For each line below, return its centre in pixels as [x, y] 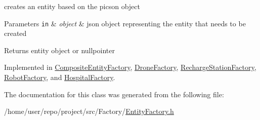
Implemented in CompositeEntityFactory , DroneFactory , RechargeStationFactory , [130, 67]
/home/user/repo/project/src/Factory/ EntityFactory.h [89, 111]
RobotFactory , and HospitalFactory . [60, 77]
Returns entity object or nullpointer [59, 50]
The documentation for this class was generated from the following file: [114, 94]
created [15, 33]
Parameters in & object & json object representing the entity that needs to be [125, 23]
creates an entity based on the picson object [72, 6]
